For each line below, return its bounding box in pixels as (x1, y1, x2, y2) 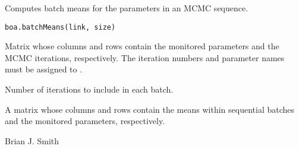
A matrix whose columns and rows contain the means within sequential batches (5, 103, 295, 115)
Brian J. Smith (5, 134, 59, 147)
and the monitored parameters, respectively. (5, 115, 165, 127)
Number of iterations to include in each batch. (5, 83, 174, 96)
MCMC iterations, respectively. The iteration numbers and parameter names (5, 51, 285, 64)
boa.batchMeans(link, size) (5, 23, 116, 31)
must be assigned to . (5, 63, 83, 75)
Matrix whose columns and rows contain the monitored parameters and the (5, 40, 279, 52)
